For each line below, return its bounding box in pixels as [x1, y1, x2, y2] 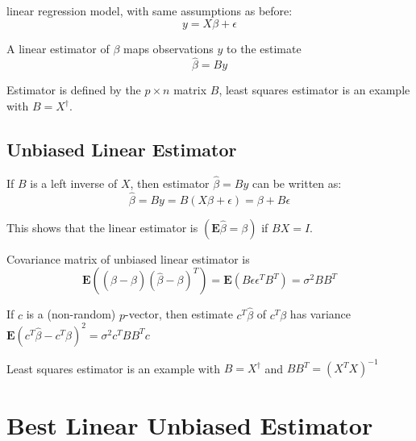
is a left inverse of [30, 175, 118, 192]
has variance [289, 306, 352, 322]
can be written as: [252, 175, 342, 192]
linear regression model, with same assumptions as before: [6, 2, 293, 19]
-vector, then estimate [125, 306, 233, 322]
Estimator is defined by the [6, 81, 141, 98]
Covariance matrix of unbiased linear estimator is [6, 250, 250, 267]
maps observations [123, 40, 214, 56]
